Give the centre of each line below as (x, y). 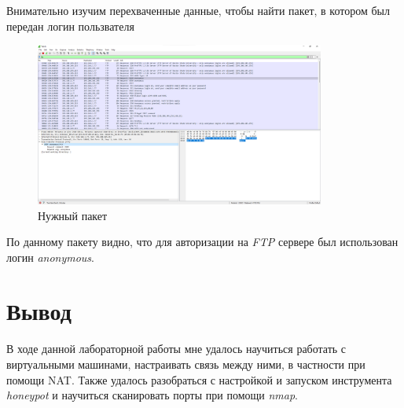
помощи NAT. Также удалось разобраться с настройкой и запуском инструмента (199, 379)
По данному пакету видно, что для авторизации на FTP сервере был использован (202, 242)
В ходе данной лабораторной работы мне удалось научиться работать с (176, 349)
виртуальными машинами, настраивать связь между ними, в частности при (186, 364)
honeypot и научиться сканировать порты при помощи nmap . (152, 395)
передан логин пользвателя (70, 26)
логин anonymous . (50, 257)
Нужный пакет (73, 215)
